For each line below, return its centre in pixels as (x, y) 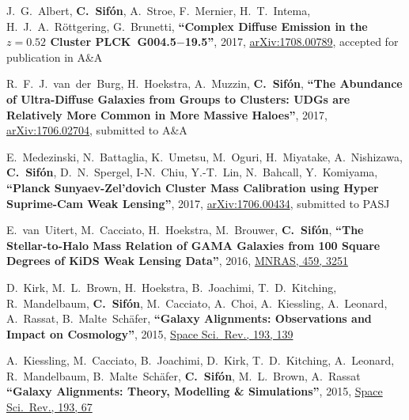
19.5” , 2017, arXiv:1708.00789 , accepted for (292, 42)
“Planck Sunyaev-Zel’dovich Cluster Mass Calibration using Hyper (193, 187)
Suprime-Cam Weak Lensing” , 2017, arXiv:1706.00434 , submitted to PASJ (198, 203)
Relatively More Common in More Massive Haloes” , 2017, (167, 114)
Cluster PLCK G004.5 (113, 42)
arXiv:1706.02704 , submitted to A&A (97, 130)
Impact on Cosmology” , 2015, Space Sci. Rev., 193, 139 (150, 333)
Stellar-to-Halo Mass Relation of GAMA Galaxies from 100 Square (193, 245)
